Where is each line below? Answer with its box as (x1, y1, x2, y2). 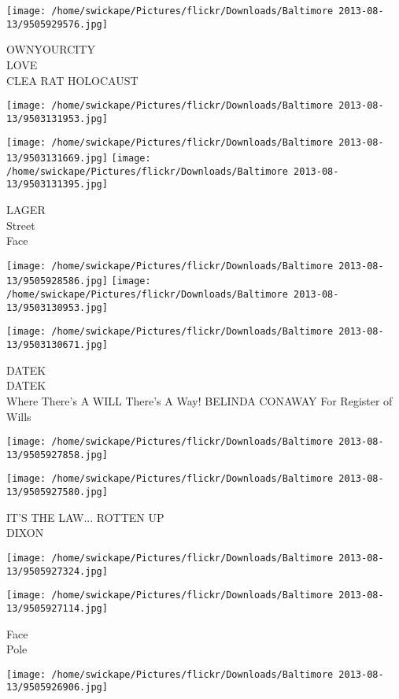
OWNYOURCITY (6, 41, 95, 57)
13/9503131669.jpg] (6, 153, 108, 165)
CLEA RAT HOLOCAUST (6, 72, 139, 88)
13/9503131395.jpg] (6, 179, 108, 190)
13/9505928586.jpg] (6, 276, 108, 287)
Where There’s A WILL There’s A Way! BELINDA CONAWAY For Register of (6, 392, 393, 409)
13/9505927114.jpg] (6, 602, 108, 614)
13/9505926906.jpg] (6, 682, 108, 693)
